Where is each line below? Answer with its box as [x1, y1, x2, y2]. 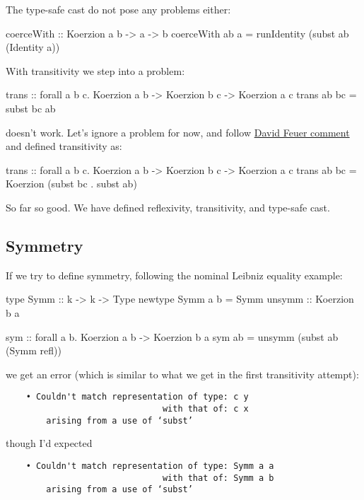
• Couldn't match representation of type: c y [25, 392, 249, 402]
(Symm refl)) [6, 343, 61, 358]
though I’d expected [6, 436, 93, 450]
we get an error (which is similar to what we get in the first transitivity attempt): [6, 366, 359, 381]
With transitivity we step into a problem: [6, 63, 185, 78]
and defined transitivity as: [6, 139, 122, 153]
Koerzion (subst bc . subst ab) [6, 176, 137, 191]
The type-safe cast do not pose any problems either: [6, 2, 231, 16]
